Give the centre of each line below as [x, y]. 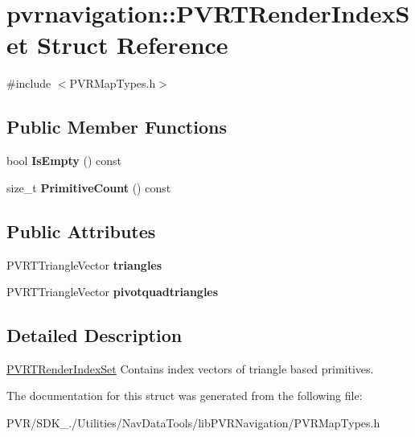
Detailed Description [95, 335]
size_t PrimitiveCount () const [89, 187]
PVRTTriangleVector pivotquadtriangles [113, 292]
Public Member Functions [117, 127]
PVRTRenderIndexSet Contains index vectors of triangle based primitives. [190, 368]
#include [29, 83]
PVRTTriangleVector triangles [84, 264]
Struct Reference [132, 45]
